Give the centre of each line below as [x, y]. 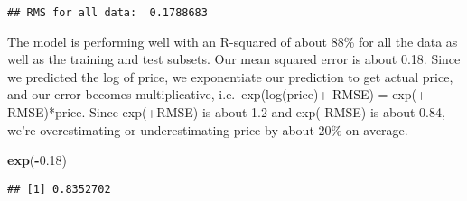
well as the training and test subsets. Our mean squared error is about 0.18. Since [234, 59]
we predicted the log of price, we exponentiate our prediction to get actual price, [230, 76]
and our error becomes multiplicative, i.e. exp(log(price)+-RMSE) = [198, 94]
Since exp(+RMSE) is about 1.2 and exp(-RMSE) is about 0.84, [267, 112]
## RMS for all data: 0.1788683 [107, 13]
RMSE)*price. [47, 112]
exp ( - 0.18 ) [37, 160]
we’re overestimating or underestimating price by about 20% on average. [208, 129]
